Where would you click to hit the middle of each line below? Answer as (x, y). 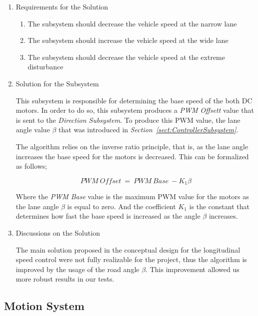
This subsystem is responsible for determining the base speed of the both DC (134, 100)
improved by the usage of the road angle (77, 269)
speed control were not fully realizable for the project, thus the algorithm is (131, 259)
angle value (33, 130)
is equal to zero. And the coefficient (121, 206)
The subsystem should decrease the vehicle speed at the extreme (126, 57)
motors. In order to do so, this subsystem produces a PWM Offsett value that (135, 110)
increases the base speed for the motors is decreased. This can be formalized (132, 156)
